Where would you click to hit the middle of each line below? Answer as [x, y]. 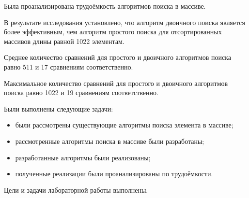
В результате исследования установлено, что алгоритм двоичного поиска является [124, 22]
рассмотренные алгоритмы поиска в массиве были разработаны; [110, 141]
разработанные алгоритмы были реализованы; [83, 157]
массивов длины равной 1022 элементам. [64, 41]
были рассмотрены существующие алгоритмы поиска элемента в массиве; [124, 125]
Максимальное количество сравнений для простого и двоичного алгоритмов [116, 83]
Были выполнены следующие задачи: [59, 108]
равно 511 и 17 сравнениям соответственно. [69, 66]
